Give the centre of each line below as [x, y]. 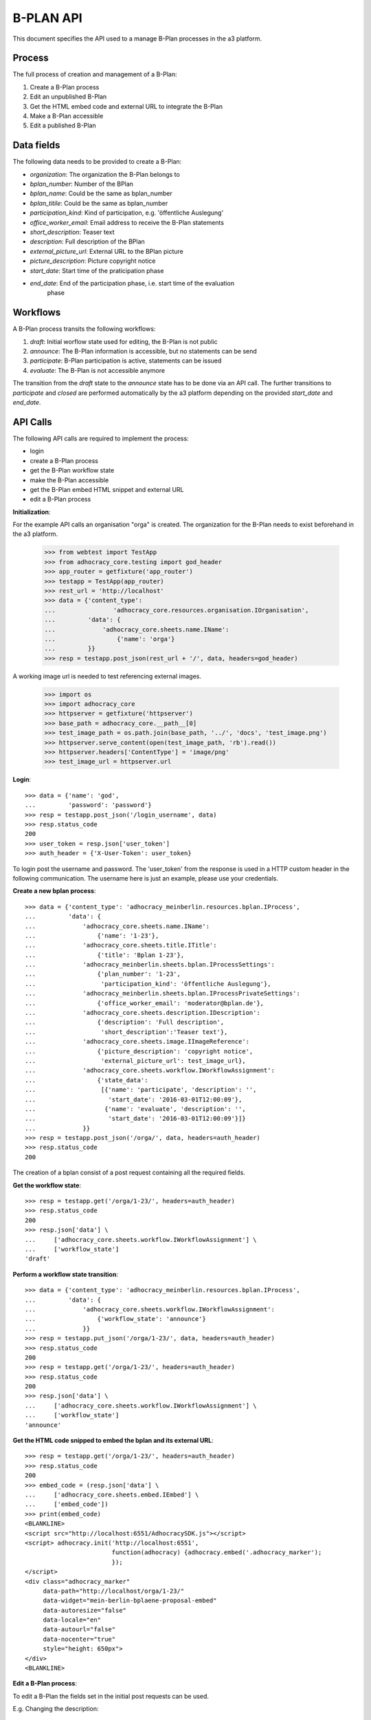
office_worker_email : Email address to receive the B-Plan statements [127, 222]
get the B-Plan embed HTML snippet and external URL [107, 489]
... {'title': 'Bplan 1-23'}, [105, 955]
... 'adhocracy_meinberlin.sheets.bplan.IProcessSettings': [150, 965]
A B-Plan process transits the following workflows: [84, 329]
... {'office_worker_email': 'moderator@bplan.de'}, [145, 1003]
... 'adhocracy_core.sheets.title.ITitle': [121, 945]
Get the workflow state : [47, 1185]
